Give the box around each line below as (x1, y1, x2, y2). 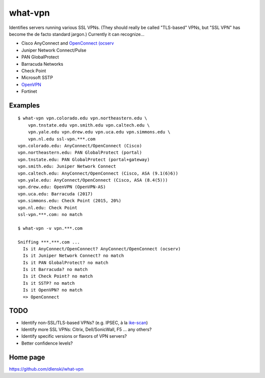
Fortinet (21, 88, 37, 94)
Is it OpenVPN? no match (23, 287, 83, 293)
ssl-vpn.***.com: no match (18, 212, 83, 217)
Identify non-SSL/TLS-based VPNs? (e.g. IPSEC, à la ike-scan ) (21, 320, 148, 325)
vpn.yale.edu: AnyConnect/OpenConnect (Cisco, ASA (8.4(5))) (18, 177, 168, 183)
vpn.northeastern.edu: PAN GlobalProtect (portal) (18, 150, 142, 156)
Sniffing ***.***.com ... (18, 239, 80, 245)
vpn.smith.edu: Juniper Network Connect (18, 163, 116, 169)
